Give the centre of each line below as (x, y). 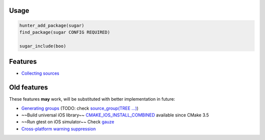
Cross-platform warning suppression (58, 129)
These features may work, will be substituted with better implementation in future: (92, 99)
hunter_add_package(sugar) (52, 25)
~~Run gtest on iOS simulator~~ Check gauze (68, 122)
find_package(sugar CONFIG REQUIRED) (65, 32)
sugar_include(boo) (43, 46)
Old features (28, 88)
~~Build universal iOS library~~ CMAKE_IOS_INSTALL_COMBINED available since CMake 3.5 (115, 115)
